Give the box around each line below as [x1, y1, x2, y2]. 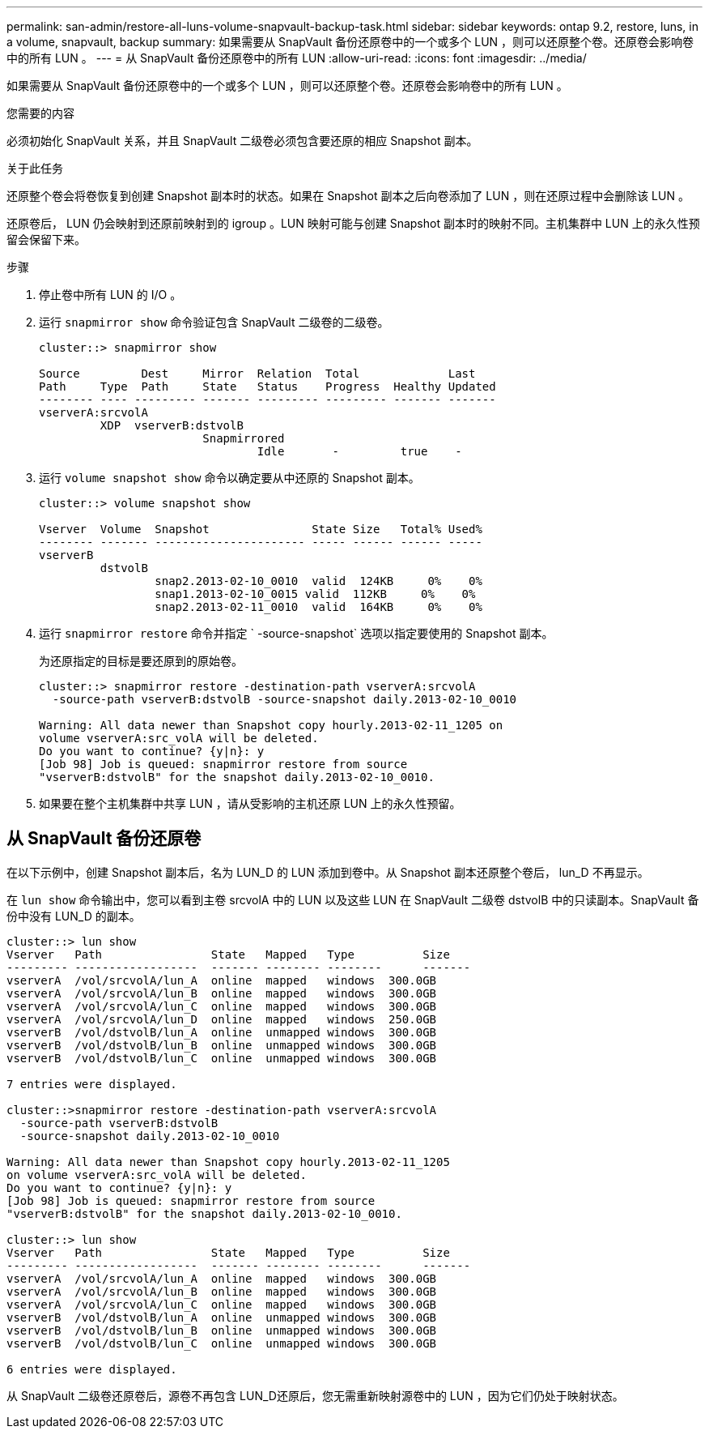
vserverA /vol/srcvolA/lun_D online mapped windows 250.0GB [6, 1012, 437, 1026]
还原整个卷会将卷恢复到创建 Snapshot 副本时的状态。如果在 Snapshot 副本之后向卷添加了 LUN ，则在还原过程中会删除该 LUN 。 [6, 189, 690, 203]
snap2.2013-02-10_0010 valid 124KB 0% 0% [155, 574, 482, 587]
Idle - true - [257, 445, 462, 458]
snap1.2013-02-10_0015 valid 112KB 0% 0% [155, 587, 476, 600]
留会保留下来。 [6, 233, 86, 246]
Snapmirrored [202, 432, 285, 445]
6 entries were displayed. [6, 1362, 177, 1376]
